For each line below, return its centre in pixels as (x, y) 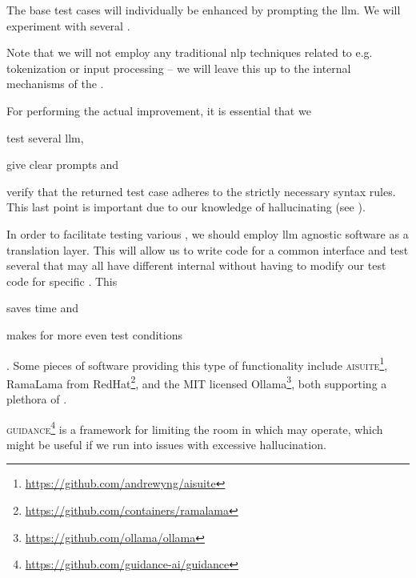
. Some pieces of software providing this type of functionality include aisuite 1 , (197, 363)
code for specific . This (62, 281)
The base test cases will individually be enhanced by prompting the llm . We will (204, 10)
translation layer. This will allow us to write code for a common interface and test (208, 249)
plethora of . (37, 399)
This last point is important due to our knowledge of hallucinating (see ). (186, 207)
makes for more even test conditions (94, 334)
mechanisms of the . (55, 84)
